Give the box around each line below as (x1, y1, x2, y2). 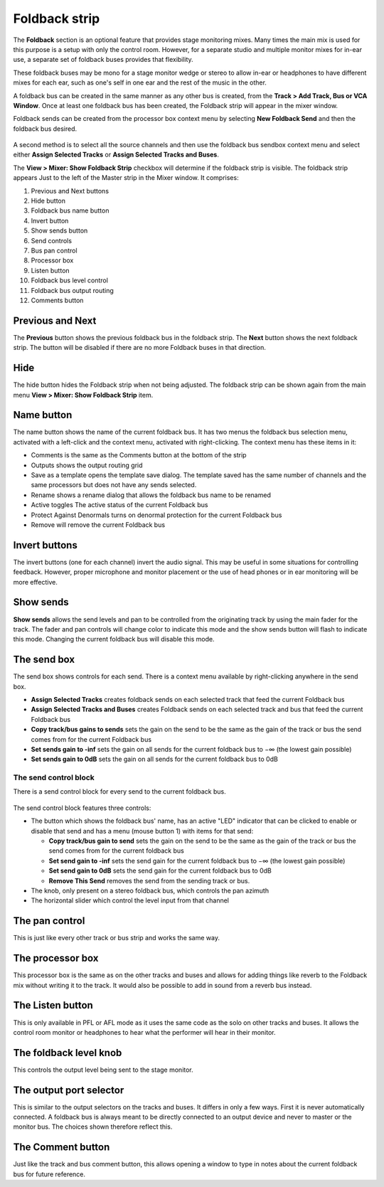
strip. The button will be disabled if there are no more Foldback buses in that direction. (13, 344, 267, 352)
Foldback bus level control (31, 276, 108, 284)
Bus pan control (31, 246, 78, 255)
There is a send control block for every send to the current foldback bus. (13, 787, 227, 796)
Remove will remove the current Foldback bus (31, 520, 166, 529)
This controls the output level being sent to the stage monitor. (13, 1065, 193, 1074)
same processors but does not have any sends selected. (31, 481, 197, 489)
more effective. (13, 577, 58, 586)
